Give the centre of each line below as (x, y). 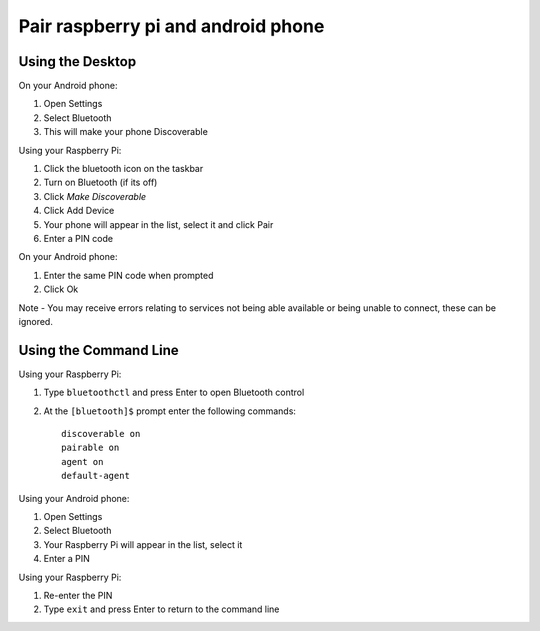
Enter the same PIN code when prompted (128, 275)
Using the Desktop (77, 61)
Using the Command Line (98, 350)
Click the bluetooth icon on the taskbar (123, 169)
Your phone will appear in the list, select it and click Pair (158, 224)
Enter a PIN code (78, 238)
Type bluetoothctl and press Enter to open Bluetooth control (174, 392)
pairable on (90, 448)
